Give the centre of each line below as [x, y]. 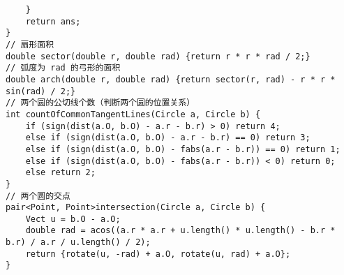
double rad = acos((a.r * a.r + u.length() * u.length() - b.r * [180, 231]
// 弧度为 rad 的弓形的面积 [63, 68]
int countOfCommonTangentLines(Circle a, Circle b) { [133, 114]
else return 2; [60, 173]
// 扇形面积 [30, 44]
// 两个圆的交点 [38, 196]
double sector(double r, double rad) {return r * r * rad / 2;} [158, 56]
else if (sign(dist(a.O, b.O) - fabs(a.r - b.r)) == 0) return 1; [183, 149]
